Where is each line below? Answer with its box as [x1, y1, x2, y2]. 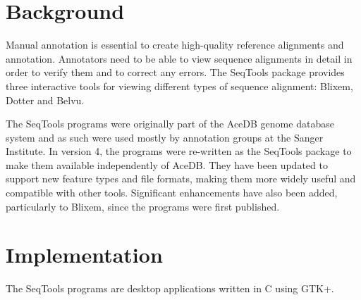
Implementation [6, 240, 163, 269]
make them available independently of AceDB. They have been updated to [6, 157, 328, 172]
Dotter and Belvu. [6, 92, 85, 107]
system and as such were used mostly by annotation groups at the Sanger [6, 130, 324, 144]
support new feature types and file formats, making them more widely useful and [6, 171, 356, 186]
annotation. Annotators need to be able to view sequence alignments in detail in [6, 51, 353, 65]
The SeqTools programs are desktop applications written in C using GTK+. [6, 281, 334, 296]
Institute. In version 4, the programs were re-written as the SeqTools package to [6, 144, 352, 158]
